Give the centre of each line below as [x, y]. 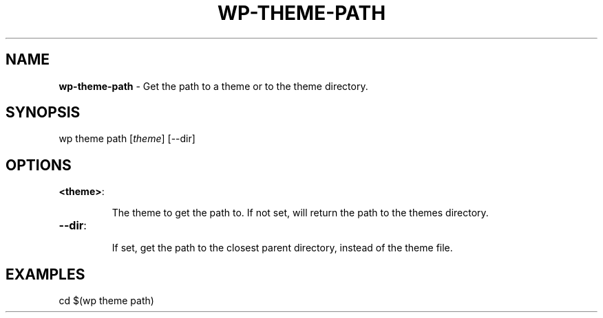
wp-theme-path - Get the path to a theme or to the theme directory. [213, 86]
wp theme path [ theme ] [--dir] [127, 139]
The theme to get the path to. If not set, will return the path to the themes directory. [300, 213]
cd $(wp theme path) [106, 301]
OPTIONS [39, 165]
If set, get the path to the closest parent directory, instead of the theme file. [282, 248]
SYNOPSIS [43, 113]
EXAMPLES [45, 274]
